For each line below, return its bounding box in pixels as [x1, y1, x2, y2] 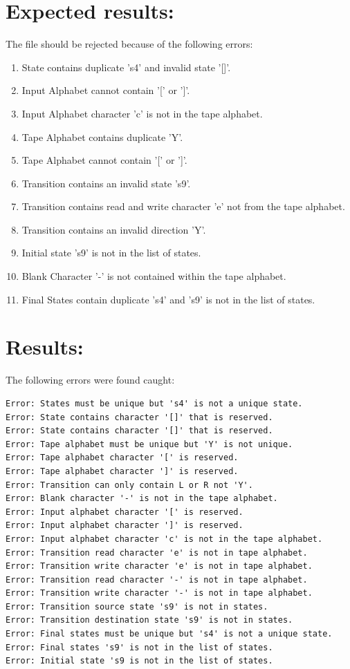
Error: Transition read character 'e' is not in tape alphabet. [6, 547, 308, 558]
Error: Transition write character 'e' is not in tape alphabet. [6, 561, 313, 572]
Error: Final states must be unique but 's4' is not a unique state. [6, 629, 333, 639]
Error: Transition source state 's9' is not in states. [6, 601, 268, 612]
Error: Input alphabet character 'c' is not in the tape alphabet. [6, 534, 323, 544]
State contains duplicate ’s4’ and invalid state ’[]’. [21, 59, 231, 74]
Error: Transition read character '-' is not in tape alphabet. [6, 574, 308, 585]
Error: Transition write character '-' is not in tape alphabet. [6, 588, 313, 599]
